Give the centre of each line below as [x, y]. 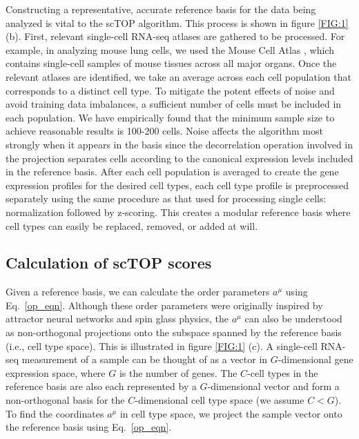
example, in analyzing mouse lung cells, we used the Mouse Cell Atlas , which [170, 49]
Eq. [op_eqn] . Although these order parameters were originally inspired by [164, 305]
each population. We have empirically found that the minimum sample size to [170, 117]
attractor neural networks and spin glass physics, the [117, 319]
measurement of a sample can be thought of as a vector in [145, 359]
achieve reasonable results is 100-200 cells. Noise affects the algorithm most [164, 131]
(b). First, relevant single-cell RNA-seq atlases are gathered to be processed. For [175, 36]
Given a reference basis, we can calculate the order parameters [138, 292]
